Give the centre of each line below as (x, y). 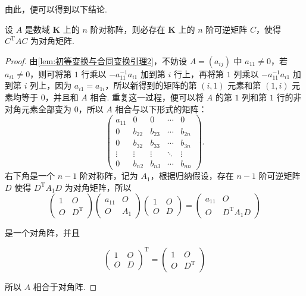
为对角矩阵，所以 (98, 187)
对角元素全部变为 (38, 108)
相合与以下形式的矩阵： (161, 108)
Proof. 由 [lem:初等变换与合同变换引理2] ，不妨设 (96, 60)
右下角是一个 (30, 176)
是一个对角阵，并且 (42, 233)
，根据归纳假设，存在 (192, 176)
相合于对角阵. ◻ (65, 286)
